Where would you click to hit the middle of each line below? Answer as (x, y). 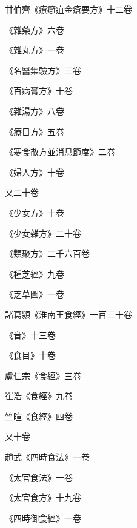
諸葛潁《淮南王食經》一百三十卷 (68, 314)
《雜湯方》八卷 (35, 111)
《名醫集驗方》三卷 (43, 70)
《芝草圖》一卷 (35, 294)
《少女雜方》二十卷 (43, 233)
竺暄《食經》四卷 (39, 416)
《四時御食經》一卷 (43, 517)
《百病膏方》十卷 (39, 91)
